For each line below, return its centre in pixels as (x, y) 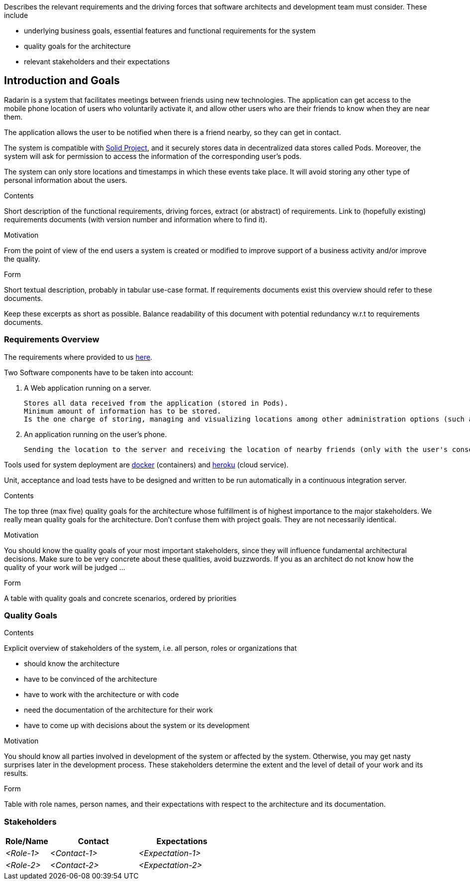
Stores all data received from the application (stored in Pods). (156, 403)
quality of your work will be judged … (65, 567)
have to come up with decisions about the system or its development (137, 726)
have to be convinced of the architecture (91, 679)
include (16, 15)
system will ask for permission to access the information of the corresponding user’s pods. (153, 156)
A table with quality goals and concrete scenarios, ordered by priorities (120, 598)
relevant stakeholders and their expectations (97, 62)
